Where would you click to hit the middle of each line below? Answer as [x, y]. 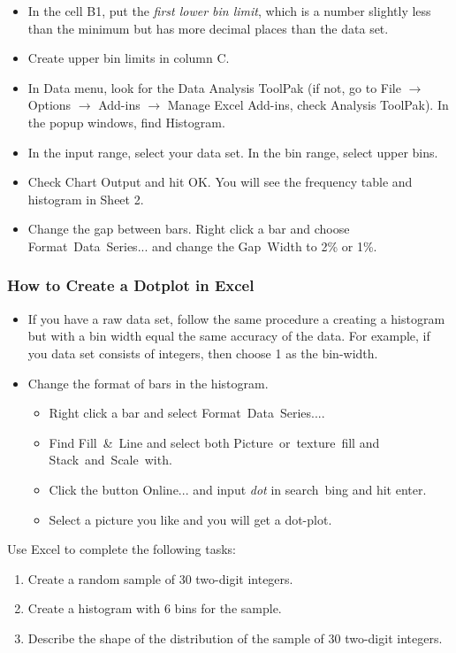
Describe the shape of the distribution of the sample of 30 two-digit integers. [235, 638]
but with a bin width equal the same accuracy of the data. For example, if [229, 336]
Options [49, 105]
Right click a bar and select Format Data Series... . [187, 413]
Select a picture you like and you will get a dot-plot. [190, 519]
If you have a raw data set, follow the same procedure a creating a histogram [236, 318]
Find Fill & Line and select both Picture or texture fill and [214, 442]
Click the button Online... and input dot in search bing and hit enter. [238, 489]
